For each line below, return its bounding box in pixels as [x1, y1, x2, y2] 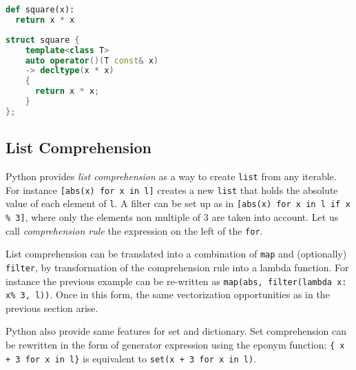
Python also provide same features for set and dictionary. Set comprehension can [6, 324, 347, 338]
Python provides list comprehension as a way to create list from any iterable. [6, 168, 337, 183]
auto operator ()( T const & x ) [25, 55, 159, 66]
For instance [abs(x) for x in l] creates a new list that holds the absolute [6, 182, 338, 197]
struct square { [6, 35, 80, 45]
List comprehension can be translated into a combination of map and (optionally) [6, 246, 347, 261]
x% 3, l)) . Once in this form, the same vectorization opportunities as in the [6, 287, 330, 302]
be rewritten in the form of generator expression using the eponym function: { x [6, 338, 345, 352]
